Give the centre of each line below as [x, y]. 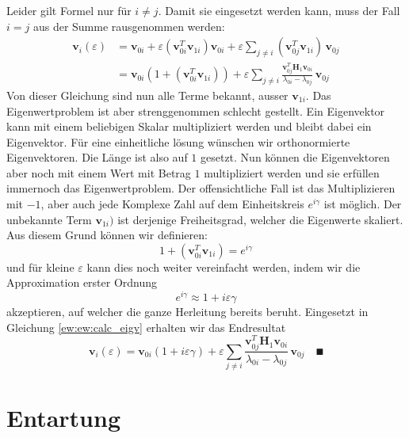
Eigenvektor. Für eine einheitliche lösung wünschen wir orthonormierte [178, 141]
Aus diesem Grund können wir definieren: [107, 235]
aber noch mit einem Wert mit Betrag [99, 172]
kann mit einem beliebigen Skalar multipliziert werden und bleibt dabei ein [189, 126]
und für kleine [40, 267]
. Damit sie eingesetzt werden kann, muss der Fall [279, 10]
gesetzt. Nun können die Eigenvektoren [295, 157]
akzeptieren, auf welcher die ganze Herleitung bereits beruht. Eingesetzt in [187, 312]
